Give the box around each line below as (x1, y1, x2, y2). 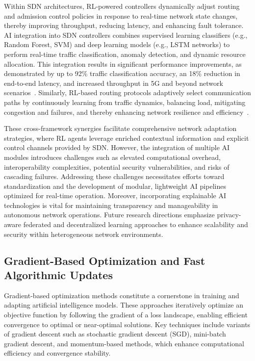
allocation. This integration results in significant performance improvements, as (4, 58, 242, 69)
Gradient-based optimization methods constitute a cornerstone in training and (4, 290, 239, 300)
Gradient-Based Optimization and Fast (4, 253, 205, 268)
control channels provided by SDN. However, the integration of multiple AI (4, 142, 230, 153)
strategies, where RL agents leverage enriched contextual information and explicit (4, 132, 249, 143)
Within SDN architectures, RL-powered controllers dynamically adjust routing (4, 1, 240, 11)
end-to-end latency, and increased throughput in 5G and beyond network (4, 77, 223, 88)
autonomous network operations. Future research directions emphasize (4, 209, 215, 220)
